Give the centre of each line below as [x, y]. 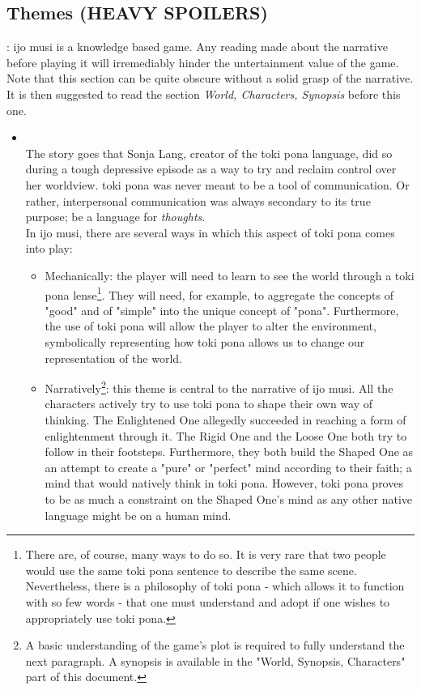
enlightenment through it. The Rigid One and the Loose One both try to [226, 435]
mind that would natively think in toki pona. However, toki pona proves [224, 483]
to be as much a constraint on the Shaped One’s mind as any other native [229, 498]
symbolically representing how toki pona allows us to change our [205, 341]
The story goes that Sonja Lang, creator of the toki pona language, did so [209, 153]
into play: [49, 248]
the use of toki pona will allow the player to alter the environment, [210, 326]
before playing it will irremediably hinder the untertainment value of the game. [203, 62]
